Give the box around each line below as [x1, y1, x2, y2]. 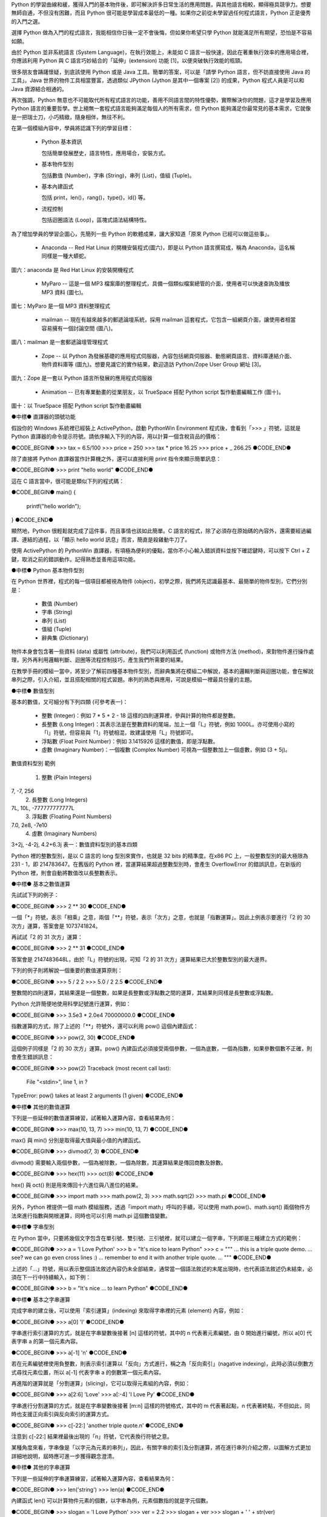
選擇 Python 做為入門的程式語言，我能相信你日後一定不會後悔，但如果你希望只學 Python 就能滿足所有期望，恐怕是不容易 [11, 29, 312, 36]
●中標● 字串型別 [11, 1223, 54, 1231]
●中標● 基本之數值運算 [11, 880, 71, 888]
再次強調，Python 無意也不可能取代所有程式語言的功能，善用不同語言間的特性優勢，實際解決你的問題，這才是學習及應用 [11, 96, 312, 103]
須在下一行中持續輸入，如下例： [11, 1274, 91, 1281]
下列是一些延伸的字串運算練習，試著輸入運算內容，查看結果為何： [11, 1475, 176, 1482]
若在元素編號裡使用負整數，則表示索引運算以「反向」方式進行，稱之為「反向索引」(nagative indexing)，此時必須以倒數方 [11, 1360, 314, 1368]
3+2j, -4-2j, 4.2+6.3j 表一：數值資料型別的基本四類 [11, 841, 137, 848]
